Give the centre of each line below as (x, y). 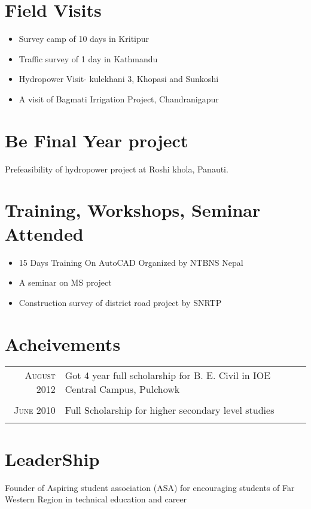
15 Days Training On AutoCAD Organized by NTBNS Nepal (131, 262)
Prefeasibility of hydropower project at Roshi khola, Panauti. (117, 169)
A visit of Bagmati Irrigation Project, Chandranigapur (119, 99)
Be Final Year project (97, 140)
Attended (44, 233)
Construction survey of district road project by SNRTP (120, 302)
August (40, 375)
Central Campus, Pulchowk (122, 389)
